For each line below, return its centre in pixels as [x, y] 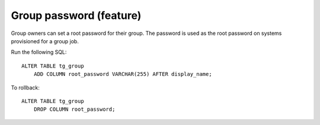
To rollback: [25, 87]
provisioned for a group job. [45, 41]
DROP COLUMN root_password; [74, 109]
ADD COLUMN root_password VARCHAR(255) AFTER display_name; [123, 74]
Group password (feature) [76, 15]
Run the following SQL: [39, 52]
